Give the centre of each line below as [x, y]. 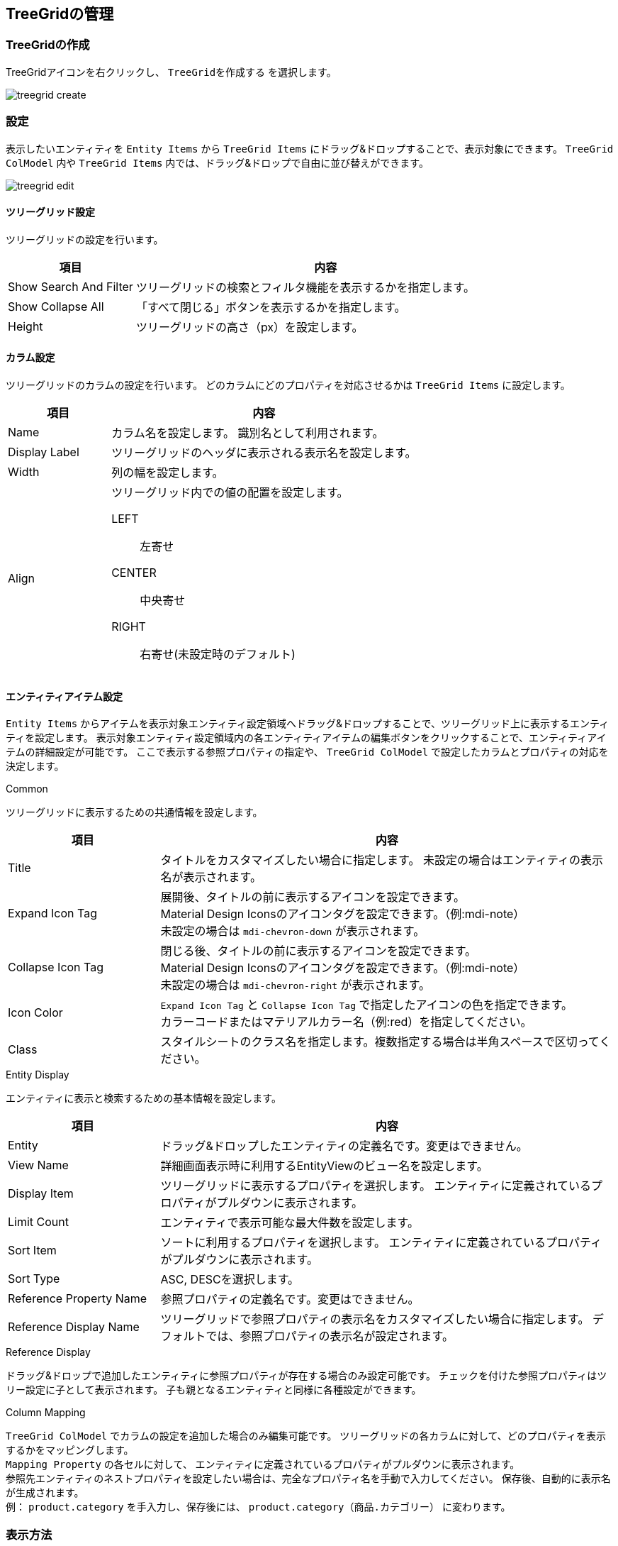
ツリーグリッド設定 [50, 212]
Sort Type [34, 1279]
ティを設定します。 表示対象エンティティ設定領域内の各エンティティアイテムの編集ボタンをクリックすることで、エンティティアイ [306, 738]
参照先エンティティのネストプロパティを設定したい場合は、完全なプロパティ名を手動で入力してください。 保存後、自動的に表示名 [308, 1479]
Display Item [41, 1194]
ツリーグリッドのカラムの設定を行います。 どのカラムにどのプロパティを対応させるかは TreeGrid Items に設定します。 [288, 385]
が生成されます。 [45, 1493]
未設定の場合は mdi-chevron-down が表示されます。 [293, 931]
